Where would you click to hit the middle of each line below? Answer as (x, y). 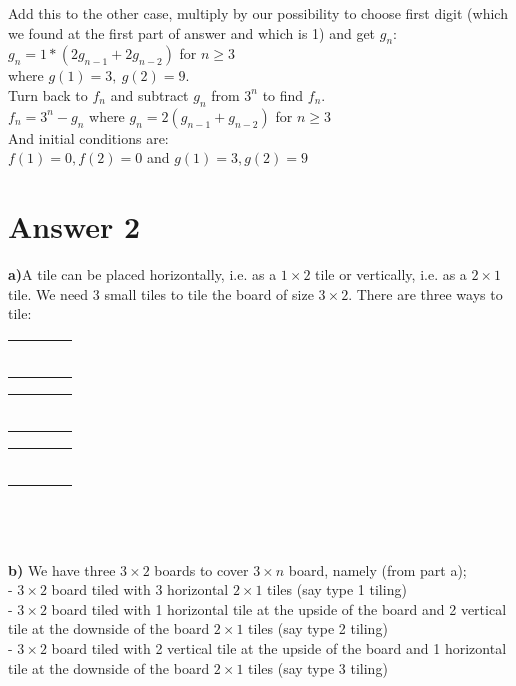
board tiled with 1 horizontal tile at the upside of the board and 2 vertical (279, 608)
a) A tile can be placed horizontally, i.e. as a (142, 274)
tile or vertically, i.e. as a (391, 274)
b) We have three (62, 569)
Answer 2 (74, 226)
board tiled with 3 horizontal (140, 589)
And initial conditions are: (88, 137)
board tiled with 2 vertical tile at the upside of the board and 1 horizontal (279, 648)
